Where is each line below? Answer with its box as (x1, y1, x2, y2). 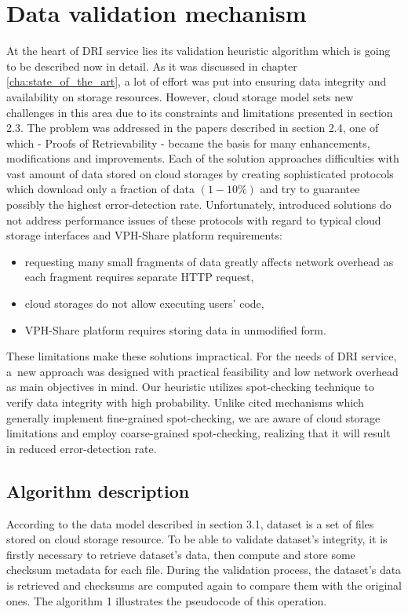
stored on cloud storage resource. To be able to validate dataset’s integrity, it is (6, 531, 388, 547)
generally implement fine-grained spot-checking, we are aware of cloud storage (6, 409, 381, 426)
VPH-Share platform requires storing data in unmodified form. (24, 321, 326, 338)
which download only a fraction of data (6, 181, 195, 197)
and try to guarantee (260, 181, 360, 197)
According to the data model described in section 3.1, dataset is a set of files (6, 515, 374, 532)
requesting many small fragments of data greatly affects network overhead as (24, 253, 394, 269)
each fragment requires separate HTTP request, (24, 269, 254, 285)
